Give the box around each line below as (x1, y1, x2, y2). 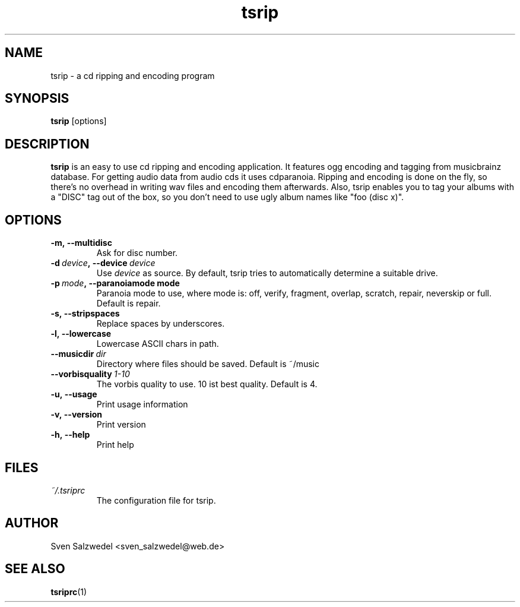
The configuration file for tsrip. (96, 495, 216, 505)
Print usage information (96, 399, 188, 410)
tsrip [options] (50, 116, 107, 127)
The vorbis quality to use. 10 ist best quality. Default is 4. (96, 379, 318, 390)
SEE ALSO (5, 561, 65, 577)
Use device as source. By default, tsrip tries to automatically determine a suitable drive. (96, 268, 438, 279)
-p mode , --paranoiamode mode (50, 278, 180, 289)
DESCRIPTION (5, 136, 90, 151)
